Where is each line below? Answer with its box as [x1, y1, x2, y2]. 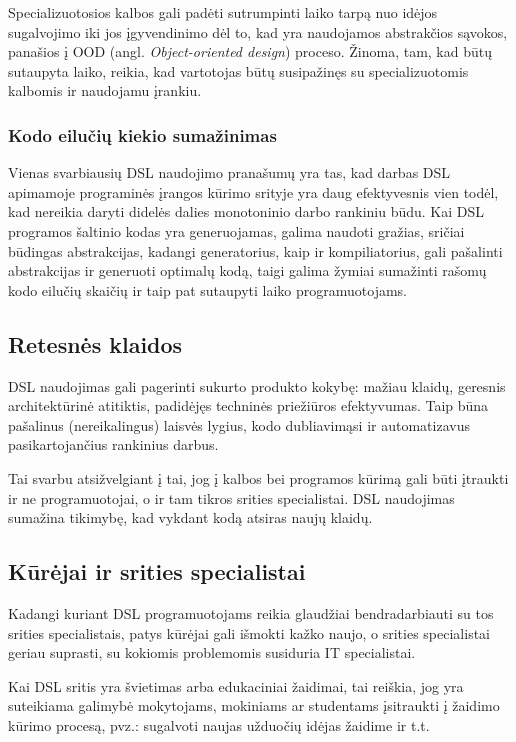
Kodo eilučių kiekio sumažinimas [8, 122, 277, 147]
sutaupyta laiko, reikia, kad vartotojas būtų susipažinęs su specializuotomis [8, 60, 469, 81]
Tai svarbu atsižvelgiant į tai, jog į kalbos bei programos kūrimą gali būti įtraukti [8, 467, 509, 488]
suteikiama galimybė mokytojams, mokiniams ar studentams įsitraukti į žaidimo [8, 695, 500, 716]
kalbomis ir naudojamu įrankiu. [8, 80, 202, 101]
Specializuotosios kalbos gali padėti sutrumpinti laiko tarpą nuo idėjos [8, 2, 438, 22]
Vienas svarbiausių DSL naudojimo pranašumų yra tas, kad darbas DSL [8, 162, 451, 183]
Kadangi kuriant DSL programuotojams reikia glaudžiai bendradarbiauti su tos [8, 602, 494, 623]
